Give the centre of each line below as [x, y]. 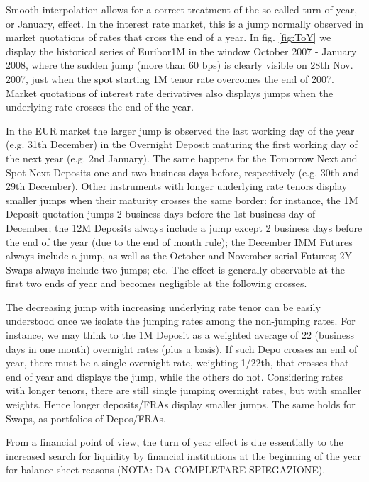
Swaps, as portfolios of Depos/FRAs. [86, 418]
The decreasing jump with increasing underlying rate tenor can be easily [163, 307]
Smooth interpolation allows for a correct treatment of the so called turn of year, [182, 9]
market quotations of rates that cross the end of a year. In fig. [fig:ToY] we [169, 37]
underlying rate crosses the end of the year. [100, 107]
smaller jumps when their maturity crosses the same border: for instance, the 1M [182, 200]
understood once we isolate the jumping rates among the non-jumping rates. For [181, 321]
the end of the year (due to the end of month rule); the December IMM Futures [179, 241]
